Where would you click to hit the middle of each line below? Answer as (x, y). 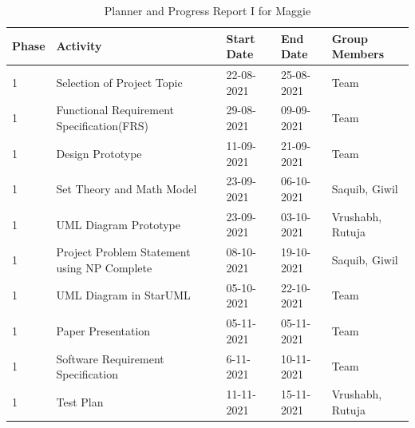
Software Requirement (110, 358)
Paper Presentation (103, 330)
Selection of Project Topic (119, 82)
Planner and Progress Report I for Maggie (207, 10)
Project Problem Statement (123, 252)
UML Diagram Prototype (118, 224)
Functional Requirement (115, 110)
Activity (79, 46)
